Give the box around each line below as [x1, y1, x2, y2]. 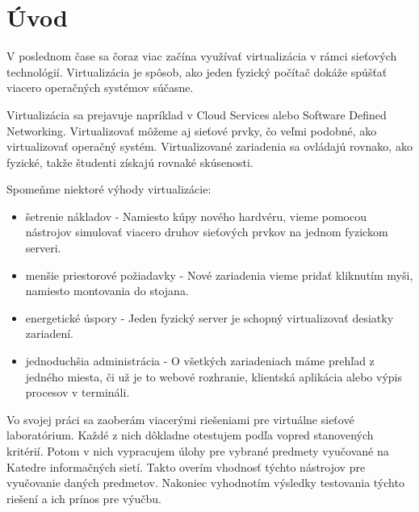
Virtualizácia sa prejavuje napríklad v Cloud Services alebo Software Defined [6, 106, 387, 123]
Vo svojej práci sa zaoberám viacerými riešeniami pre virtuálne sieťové [6, 410, 354, 427]
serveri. [25, 239, 61, 256]
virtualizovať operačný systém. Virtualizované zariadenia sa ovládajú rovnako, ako [6, 138, 413, 155]
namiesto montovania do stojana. [25, 282, 189, 299]
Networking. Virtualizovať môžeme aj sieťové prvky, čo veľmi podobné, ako [6, 122, 377, 139]
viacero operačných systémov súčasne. [6, 79, 194, 96]
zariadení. [25, 325, 73, 342]
